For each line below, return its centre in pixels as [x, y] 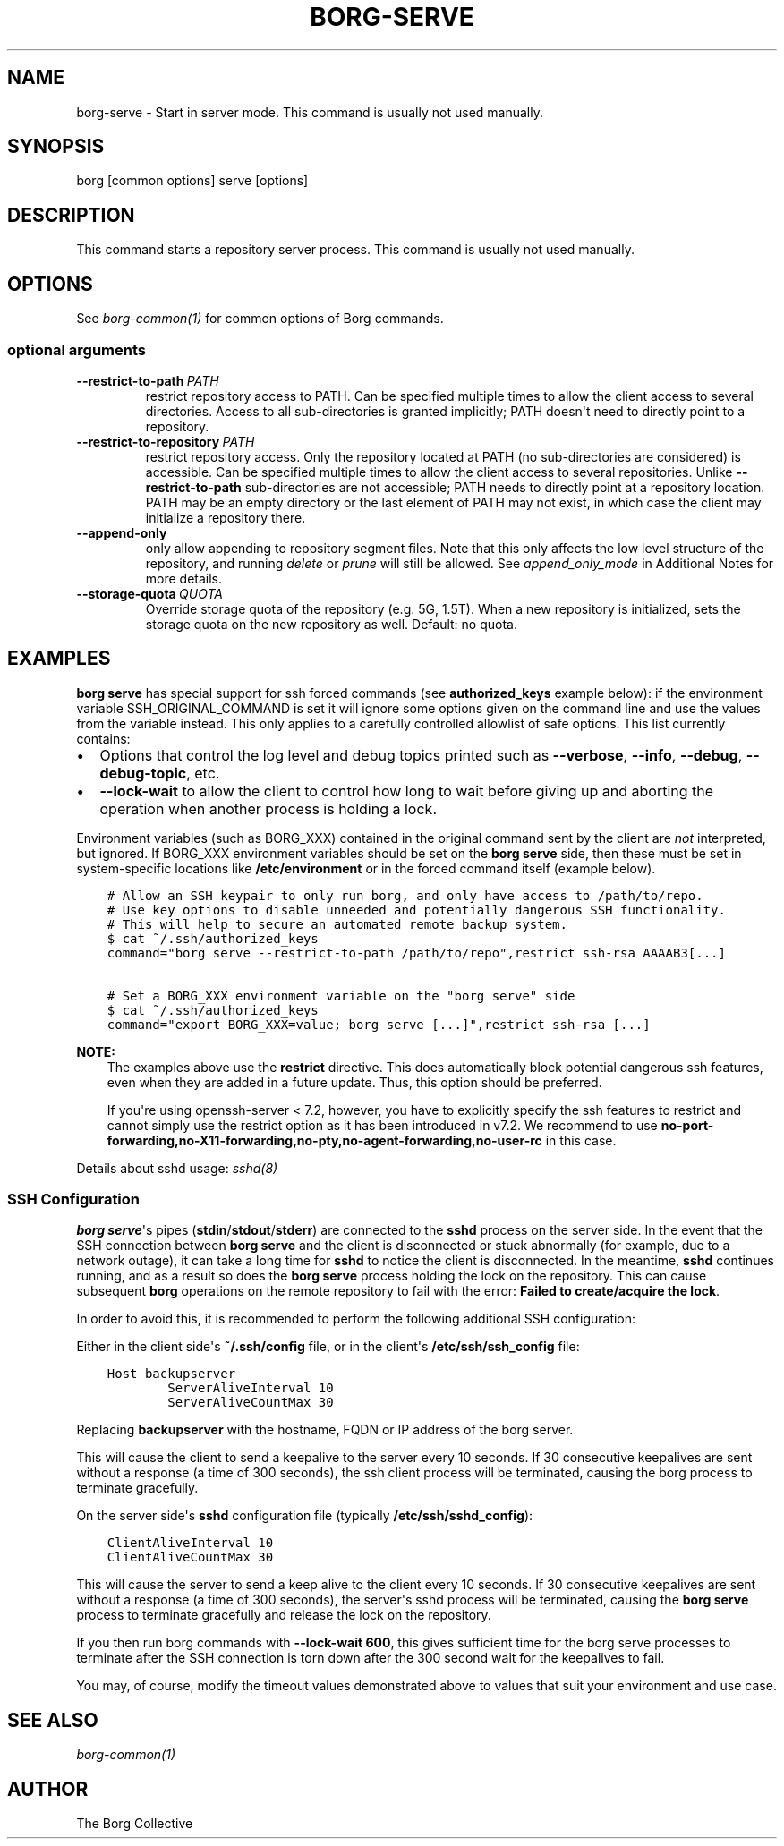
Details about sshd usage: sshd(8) [177, 1168]
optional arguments [77, 349]
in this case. [581, 1140]
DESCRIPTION [71, 215]
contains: [103, 738]
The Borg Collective [135, 1824]
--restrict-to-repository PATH [166, 441]
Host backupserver [171, 1374]
